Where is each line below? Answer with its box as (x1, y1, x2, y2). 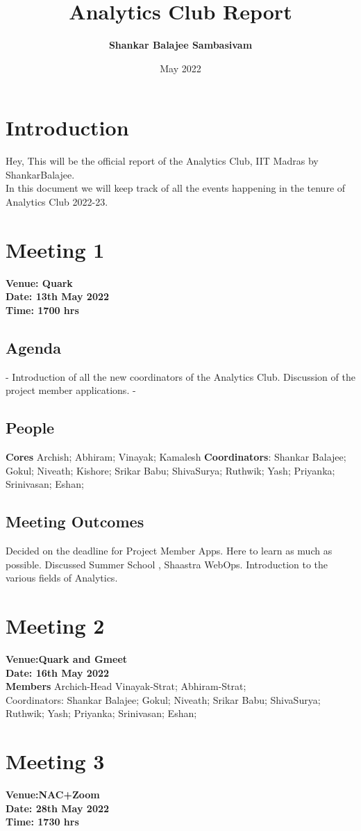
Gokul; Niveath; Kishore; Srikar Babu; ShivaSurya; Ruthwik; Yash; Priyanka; (6, 463, 335, 477)
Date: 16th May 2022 (6, 665, 110, 680)
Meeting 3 (6, 747, 105, 775)
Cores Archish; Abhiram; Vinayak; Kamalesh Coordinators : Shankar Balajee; (6, 450, 346, 464)
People (6, 417, 55, 438)
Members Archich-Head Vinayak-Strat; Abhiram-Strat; (6, 679, 246, 693)
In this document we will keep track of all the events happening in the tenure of (6, 181, 346, 195)
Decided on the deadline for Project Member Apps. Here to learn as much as (6, 543, 333, 558)
